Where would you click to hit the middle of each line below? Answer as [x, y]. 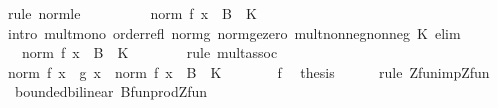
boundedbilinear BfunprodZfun [111, 91]
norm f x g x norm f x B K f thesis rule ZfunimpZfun [248, 71]
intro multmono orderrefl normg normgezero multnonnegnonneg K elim [234, 32]
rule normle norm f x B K [132, 13]
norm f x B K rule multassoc [149, 52]
